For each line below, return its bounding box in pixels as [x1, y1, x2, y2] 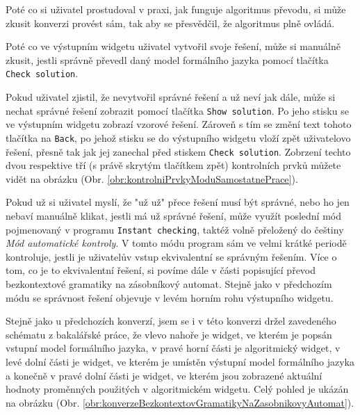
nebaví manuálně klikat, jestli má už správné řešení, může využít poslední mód [6, 208, 341, 222]
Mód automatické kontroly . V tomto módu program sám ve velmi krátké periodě [6, 236, 347, 250]
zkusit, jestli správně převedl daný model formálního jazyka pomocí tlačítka [6, 52, 329, 67]
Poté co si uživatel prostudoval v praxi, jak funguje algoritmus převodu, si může [6, 2, 346, 16]
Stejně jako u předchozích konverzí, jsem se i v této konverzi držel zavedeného [6, 314, 336, 328]
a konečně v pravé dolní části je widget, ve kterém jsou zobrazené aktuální [6, 368, 322, 382]
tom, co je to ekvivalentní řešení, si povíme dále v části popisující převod [6, 263, 316, 277]
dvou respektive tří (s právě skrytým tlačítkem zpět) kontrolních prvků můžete [6, 158, 341, 172]
